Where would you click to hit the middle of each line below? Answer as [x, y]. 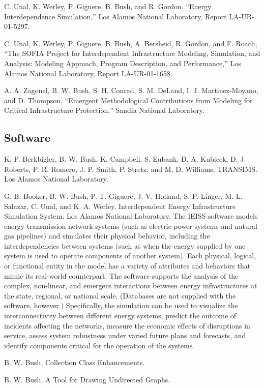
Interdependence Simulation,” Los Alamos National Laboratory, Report [115, 16]
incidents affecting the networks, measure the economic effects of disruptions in [127, 325]
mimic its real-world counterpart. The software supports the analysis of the [121, 275]
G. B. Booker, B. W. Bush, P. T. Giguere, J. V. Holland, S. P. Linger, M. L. [123, 196]
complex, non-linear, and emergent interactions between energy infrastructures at [131, 286]
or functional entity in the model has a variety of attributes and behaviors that [127, 266]
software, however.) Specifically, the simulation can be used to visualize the [121, 305]
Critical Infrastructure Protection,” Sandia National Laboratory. [104, 110]
